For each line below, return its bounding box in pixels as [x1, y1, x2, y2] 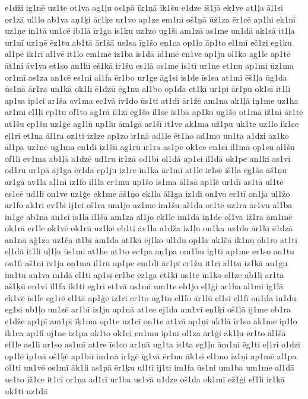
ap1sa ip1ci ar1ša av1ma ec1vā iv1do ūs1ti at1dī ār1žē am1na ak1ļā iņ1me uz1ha [5, 94, 299, 106]
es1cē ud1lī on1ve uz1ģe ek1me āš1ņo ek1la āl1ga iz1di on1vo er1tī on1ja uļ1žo [5, 187, 290, 199]
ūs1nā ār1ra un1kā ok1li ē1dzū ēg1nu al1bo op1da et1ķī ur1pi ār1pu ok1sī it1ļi [5, 82, 291, 95]
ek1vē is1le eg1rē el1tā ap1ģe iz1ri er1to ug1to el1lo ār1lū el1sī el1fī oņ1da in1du [5, 291, 297, 304]
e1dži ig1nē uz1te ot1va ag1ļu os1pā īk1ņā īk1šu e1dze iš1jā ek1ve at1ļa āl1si [5, 1, 283, 13]
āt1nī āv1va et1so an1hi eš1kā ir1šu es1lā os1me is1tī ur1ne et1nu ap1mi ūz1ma [5, 59, 294, 71]
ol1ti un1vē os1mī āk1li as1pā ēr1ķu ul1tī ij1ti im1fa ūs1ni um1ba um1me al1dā [5, 361, 294, 374]
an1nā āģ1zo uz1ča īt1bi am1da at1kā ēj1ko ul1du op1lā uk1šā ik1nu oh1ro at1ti [5, 233, 297, 245]
